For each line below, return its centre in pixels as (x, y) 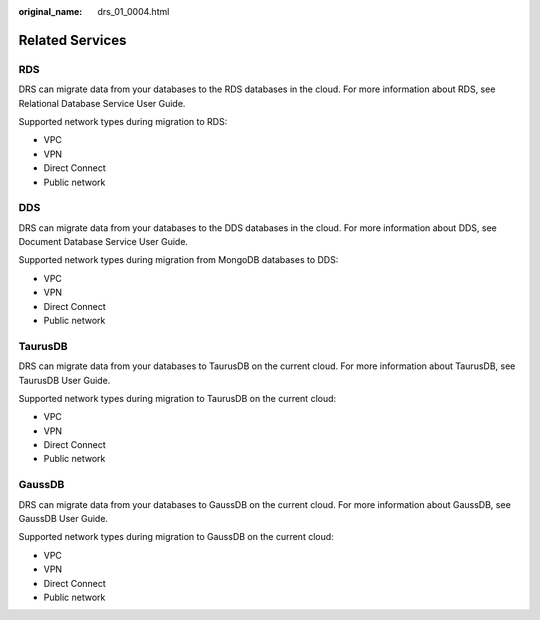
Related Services (72, 40)
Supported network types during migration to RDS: (123, 121)
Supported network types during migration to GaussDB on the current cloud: (176, 537)
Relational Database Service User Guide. (102, 103)
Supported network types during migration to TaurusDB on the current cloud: (177, 398)
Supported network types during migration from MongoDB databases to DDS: (178, 260)
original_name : (50, 11)
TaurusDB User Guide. (64, 380)
